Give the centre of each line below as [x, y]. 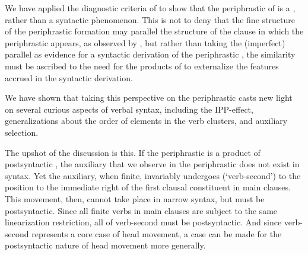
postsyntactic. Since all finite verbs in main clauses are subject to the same [141, 210]
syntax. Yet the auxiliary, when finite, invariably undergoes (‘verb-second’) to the [153, 175]
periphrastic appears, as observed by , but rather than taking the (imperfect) [145, 42]
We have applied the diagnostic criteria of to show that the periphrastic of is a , [150, 8]
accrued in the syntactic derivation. [69, 77]
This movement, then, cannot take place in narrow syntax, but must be [135, 198]
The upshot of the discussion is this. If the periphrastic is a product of [133, 152]
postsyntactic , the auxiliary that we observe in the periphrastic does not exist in [152, 164]
